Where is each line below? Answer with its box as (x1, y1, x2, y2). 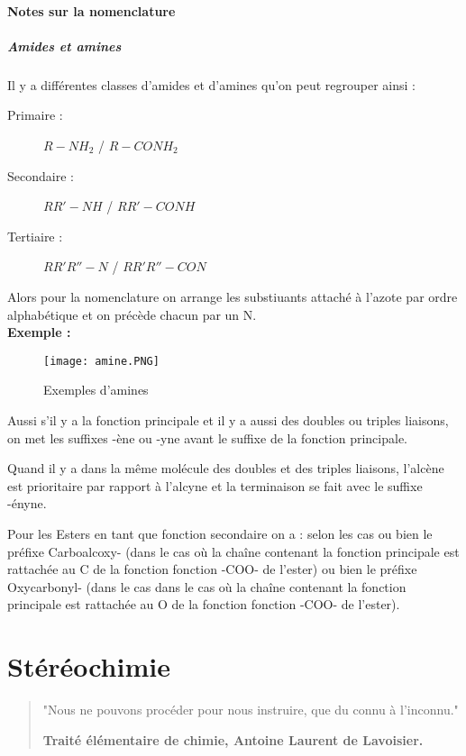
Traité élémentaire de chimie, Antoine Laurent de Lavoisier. (42, 730, 424, 749)
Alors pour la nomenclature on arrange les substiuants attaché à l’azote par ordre (7, 287, 458, 305)
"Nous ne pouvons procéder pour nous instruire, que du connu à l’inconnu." (42, 700, 459, 718)
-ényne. (7, 494, 47, 513)
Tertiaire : (7, 226, 63, 245)
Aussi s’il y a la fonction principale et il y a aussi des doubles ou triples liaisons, (7, 410, 449, 429)
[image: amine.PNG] (43, 354, 160, 368)
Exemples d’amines (43, 380, 149, 399)
